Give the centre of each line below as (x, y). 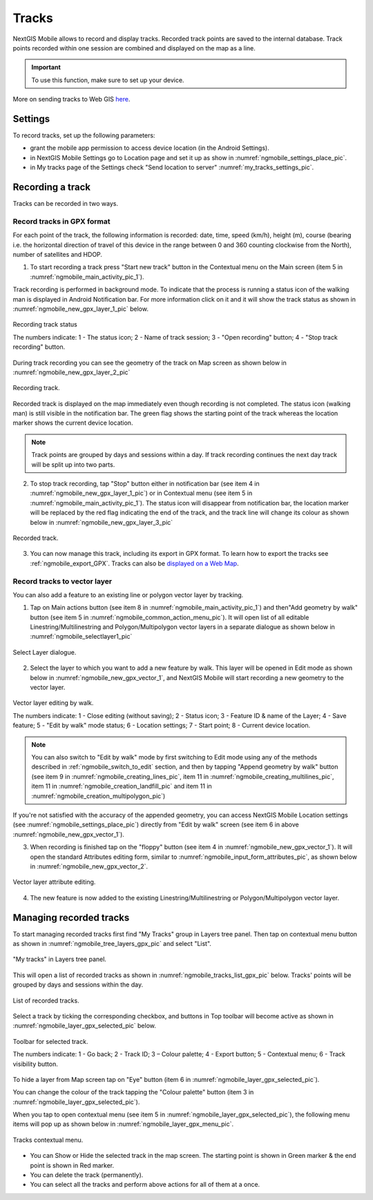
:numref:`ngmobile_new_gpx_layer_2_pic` (71, 372)
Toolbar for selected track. (50, 1041)
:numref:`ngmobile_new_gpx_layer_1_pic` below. (80, 309)
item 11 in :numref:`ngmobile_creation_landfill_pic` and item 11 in (122, 786)
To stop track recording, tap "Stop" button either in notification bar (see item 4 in (145, 484)
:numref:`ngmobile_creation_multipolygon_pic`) (98, 796)
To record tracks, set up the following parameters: (84, 135)
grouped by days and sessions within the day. (78, 985)
